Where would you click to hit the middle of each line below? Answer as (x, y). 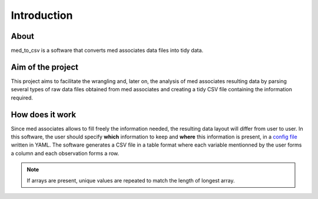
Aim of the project (45, 67)
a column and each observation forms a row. (65, 153)
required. (22, 98)
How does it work (44, 115)
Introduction (42, 15)
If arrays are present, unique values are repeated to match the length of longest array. (131, 180)
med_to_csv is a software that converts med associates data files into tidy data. (107, 51)
